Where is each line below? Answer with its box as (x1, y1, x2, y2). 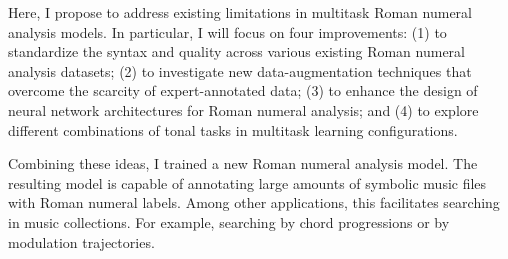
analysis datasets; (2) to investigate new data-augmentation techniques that (8, 60, 472, 81)
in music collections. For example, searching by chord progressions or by (8, 211, 450, 232)
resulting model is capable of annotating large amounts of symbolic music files (8, 172, 487, 193)
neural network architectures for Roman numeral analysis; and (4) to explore (8, 99, 479, 120)
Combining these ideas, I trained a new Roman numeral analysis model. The (8, 153, 478, 174)
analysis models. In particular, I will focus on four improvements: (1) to (8, 21, 447, 42)
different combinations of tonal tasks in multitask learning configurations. (8, 119, 458, 140)
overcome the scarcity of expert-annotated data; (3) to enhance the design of (8, 80, 478, 101)
